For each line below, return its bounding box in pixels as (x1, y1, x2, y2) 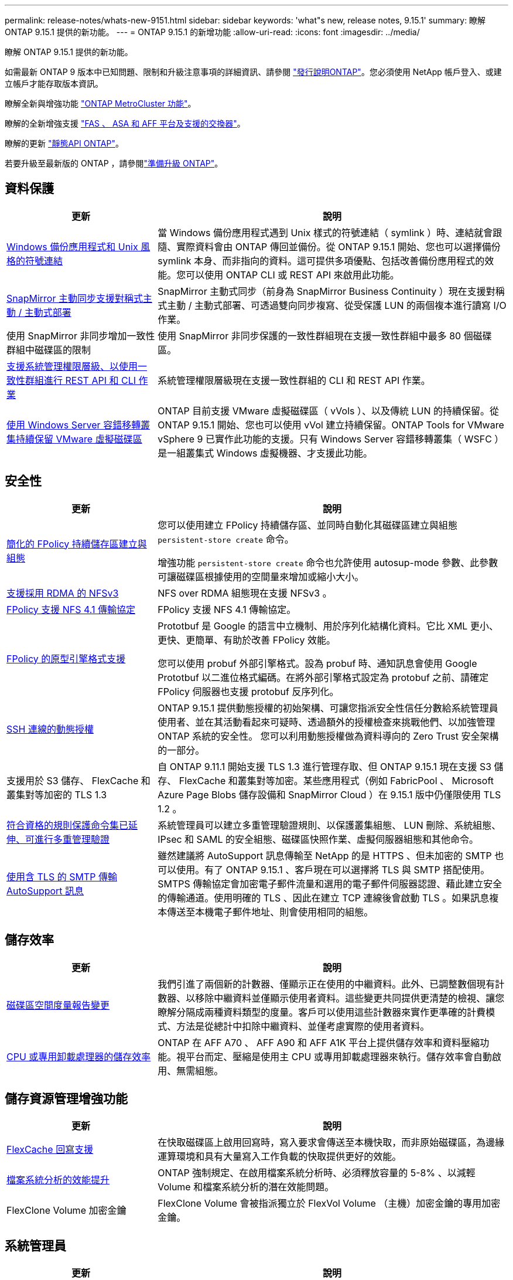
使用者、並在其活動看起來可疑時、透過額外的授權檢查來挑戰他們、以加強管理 (158, 716, 495, 728)
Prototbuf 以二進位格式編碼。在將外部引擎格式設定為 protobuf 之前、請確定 (158, 671, 489, 683)
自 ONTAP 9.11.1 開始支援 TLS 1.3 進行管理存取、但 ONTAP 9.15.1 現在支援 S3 (158, 760, 492, 772)
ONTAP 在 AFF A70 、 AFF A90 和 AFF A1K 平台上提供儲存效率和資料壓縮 (158, 1036, 480, 1048)
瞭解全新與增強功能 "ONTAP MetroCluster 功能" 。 (5, 98, 196, 108)
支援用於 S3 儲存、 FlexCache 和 (6, 774, 151, 787)
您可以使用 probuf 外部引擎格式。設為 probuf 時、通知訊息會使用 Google (158, 657, 477, 669)
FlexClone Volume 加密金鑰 (6, 1204, 126, 1217)
